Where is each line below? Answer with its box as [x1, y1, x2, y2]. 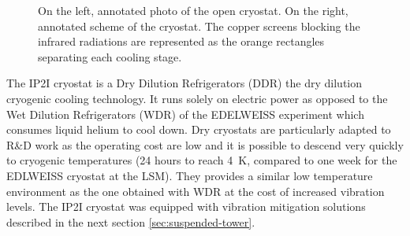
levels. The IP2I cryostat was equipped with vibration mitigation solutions [6, 198, 366, 215]
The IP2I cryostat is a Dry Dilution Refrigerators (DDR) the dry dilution [6, 75, 363, 91]
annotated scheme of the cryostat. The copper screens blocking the [38, 17, 360, 34]
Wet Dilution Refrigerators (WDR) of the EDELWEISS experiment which [6, 105, 364, 122]
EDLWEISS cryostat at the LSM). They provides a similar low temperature [6, 167, 373, 183]
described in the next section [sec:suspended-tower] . [6, 213, 255, 230]
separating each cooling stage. [38, 48, 182, 65]
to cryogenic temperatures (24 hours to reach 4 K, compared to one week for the [6, 152, 397, 168]
